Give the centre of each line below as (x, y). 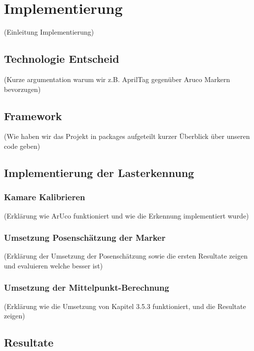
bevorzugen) (22, 89)
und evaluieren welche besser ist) (54, 265)
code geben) (22, 146)
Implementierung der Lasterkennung (99, 172)
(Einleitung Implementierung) (49, 32)
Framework (33, 115)
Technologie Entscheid (62, 59)
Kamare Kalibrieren (45, 197)
